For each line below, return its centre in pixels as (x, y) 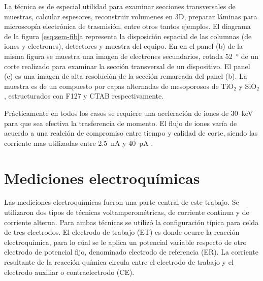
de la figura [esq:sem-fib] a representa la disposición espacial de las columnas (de (128, 36)
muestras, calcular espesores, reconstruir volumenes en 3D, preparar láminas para (131, 16)
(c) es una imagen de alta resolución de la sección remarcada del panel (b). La (126, 76)
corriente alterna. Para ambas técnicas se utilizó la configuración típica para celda (131, 222)
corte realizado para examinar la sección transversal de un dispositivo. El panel (127, 66)
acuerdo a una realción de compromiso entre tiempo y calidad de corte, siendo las (131, 133)
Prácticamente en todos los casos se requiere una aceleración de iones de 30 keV (129, 113)
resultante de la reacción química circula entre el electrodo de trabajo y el (119, 262)
